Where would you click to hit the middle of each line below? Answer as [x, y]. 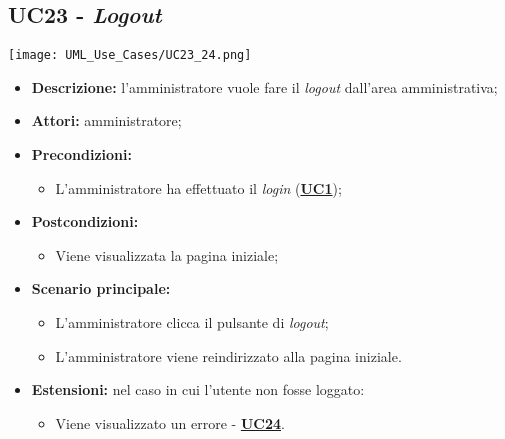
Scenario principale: [101, 288]
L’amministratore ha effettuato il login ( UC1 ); [198, 187]
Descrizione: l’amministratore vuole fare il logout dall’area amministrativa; [264, 86]
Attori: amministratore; [106, 120]
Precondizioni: [81, 154]
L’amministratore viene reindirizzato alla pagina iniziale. [228, 355]
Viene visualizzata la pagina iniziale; [167, 254]
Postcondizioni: [85, 221]
